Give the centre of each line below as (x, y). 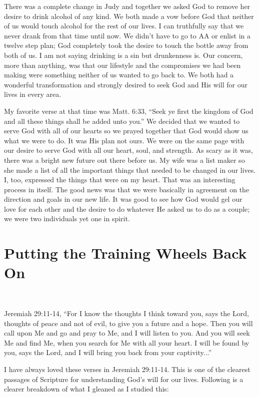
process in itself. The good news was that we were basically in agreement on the (127, 189)
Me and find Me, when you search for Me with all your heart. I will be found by (127, 342)
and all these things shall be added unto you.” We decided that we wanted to (122, 121)
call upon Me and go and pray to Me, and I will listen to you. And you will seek (127, 333)
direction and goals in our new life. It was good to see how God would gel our (123, 199)
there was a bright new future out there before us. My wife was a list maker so (124, 160)
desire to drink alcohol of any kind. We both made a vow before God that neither (129, 16)
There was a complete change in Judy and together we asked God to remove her (127, 6)
